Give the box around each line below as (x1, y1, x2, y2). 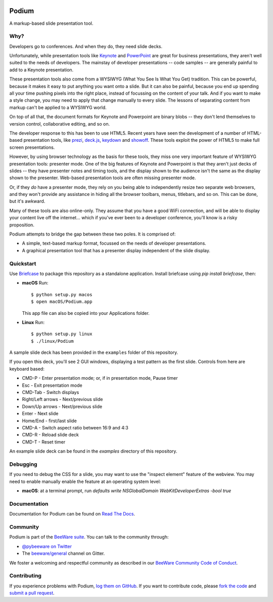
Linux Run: (22, 319, 45, 325)
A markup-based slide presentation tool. (9, 20, 94, 26)
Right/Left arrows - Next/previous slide (22, 396, 103, 403)
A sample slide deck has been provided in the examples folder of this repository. (9, 349, 178, 355)
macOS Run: (22, 280, 49, 286)
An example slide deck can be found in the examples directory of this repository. (9, 448, 177, 454)
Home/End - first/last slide (22, 418, 77, 424)
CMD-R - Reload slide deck (22, 432, 79, 438)
